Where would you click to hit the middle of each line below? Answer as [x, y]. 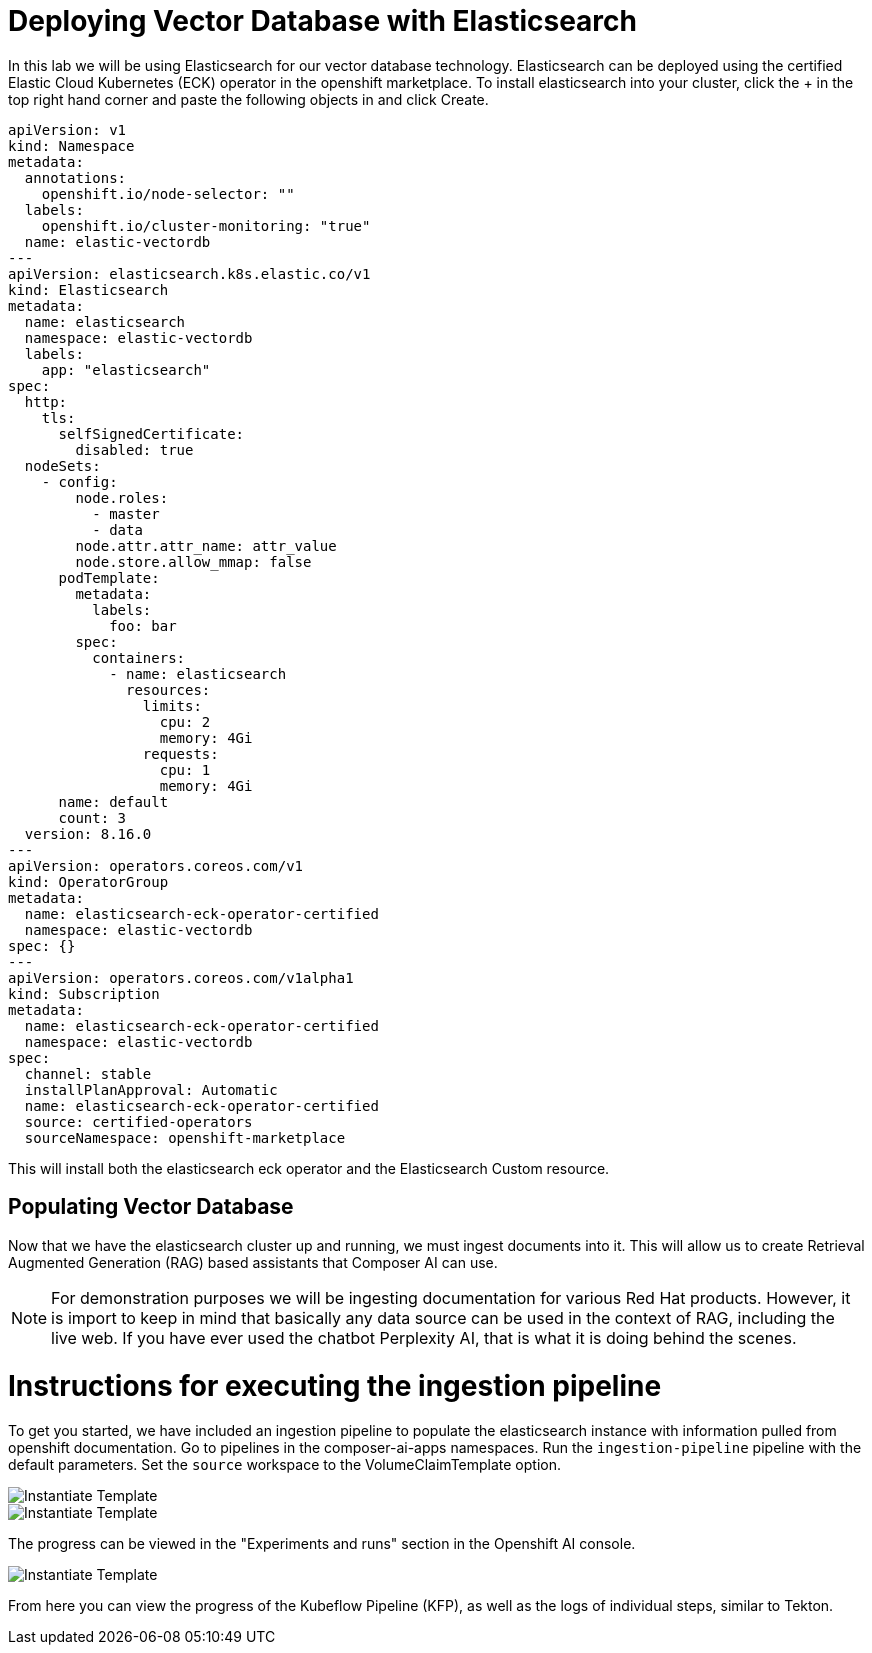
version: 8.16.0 [88, 833]
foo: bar [143, 625]
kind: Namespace [71, 145]
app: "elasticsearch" [126, 369]
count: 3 [92, 817]
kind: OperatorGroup [88, 881]
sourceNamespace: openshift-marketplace [185, 1137]
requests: [180, 753]
